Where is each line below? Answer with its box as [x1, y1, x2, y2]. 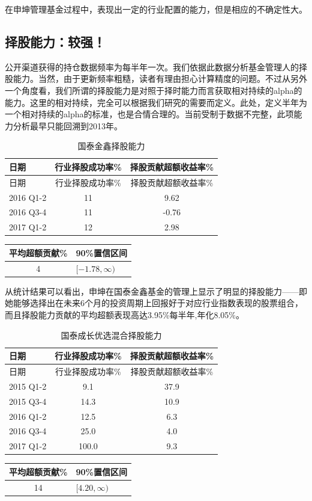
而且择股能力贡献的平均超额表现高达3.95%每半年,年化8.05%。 [5, 309, 244, 321]
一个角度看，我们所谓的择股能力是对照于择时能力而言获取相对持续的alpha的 [5, 84, 302, 96]
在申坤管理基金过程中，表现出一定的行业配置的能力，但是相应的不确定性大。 [5, 3, 307, 15]
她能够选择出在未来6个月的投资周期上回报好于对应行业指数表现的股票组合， [5, 297, 303, 309]
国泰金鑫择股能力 [77, 140, 145, 152]
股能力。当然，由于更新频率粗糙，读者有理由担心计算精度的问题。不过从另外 [5, 72, 307, 85]
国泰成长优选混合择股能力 [61, 328, 162, 341]
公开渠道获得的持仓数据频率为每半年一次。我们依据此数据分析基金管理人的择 [5, 60, 307, 73]
